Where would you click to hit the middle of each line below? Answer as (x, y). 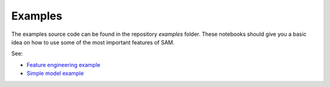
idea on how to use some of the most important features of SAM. (93, 42)
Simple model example (55, 74)
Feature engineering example (64, 64)
